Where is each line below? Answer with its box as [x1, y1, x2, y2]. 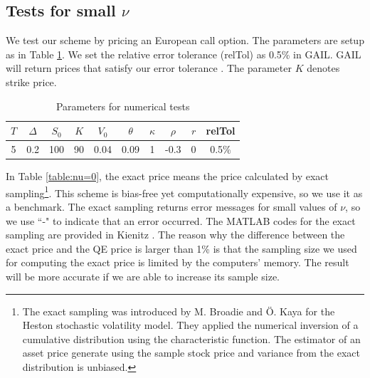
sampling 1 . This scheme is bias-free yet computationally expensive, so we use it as [6, 183, 363, 200]
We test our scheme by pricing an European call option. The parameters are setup [6, 33, 364, 48]
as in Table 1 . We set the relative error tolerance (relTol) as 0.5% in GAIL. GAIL [6, 46, 361, 61]
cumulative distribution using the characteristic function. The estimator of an [22, 331, 361, 346]
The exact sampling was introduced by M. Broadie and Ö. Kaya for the [22, 303, 335, 318]
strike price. [6, 74, 57, 89]
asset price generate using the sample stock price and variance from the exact [22, 345, 360, 360]
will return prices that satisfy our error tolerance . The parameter [6, 61, 292, 75]
